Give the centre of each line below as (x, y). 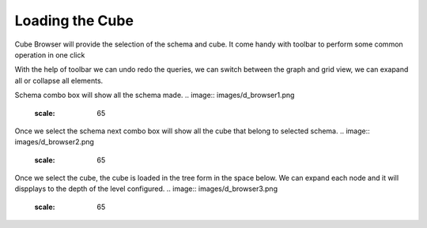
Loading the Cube (74, 21)
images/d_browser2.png (55, 142)
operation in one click (50, 54)
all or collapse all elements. (59, 80)
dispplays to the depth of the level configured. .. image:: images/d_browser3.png (146, 189)
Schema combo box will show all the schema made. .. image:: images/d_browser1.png (155, 95)
